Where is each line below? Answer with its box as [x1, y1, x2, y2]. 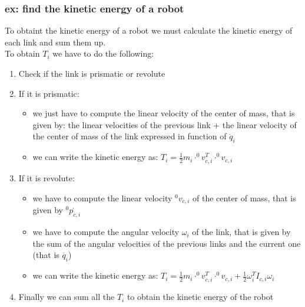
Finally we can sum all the [18, 290, 115, 303]
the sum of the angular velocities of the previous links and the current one [32, 237, 301, 249]
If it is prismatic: [18, 87, 79, 99]
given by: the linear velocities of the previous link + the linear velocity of [32, 118, 297, 130]
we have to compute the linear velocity [32, 191, 173, 204]
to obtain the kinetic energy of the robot [127, 290, 274, 303]
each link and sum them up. [5, 35, 106, 48]
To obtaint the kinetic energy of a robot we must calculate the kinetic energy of [5, 24, 293, 37]
